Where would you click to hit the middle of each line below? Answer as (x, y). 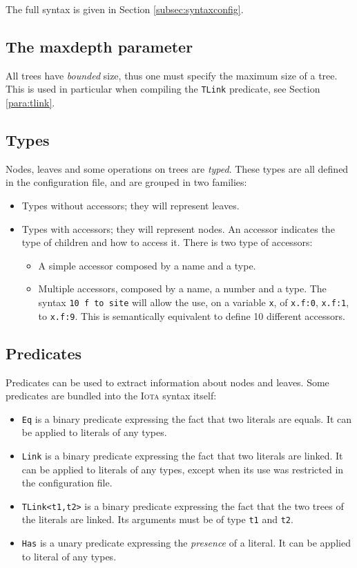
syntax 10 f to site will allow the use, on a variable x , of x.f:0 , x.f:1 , (194, 302)
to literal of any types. (69, 556)
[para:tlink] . (30, 103)
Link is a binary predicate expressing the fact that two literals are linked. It (182, 455)
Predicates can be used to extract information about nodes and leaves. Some (167, 382)
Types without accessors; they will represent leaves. (131, 206)
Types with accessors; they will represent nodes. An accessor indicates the (178, 228)
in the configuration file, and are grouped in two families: (126, 182)
